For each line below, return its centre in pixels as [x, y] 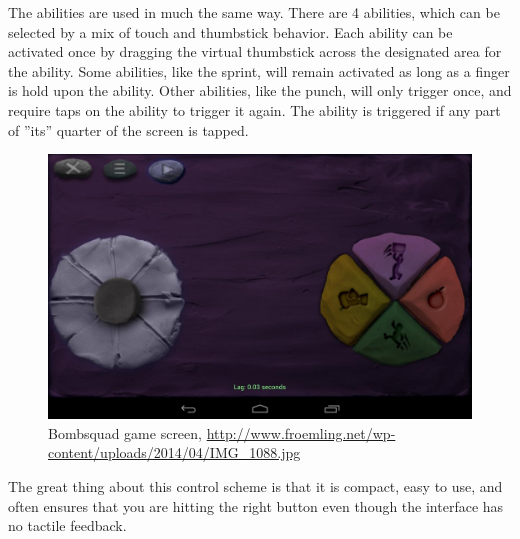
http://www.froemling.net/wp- [301, 432]
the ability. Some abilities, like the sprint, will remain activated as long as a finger [259, 70]
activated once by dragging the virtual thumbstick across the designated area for [255, 51]
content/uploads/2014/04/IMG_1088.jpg [174, 452]
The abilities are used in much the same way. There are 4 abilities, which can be [254, 12]
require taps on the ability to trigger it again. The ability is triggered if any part [254, 109]
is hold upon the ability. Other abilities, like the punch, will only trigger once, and [260, 90]
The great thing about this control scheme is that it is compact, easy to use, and [255, 485]
